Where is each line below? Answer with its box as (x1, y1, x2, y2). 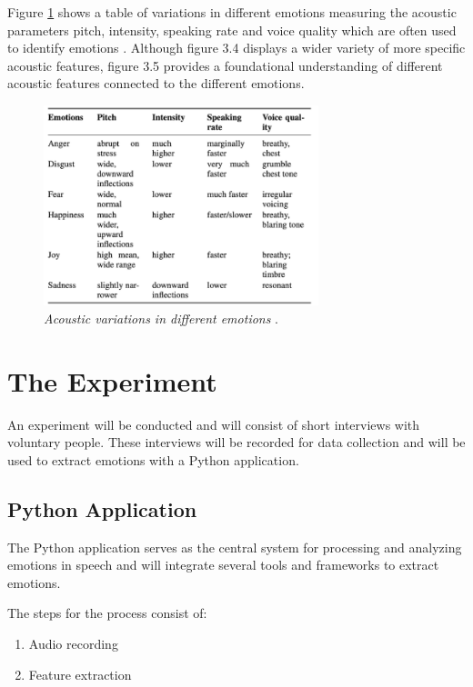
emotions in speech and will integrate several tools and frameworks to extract (7, 555, 439, 574)
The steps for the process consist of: (7, 603, 207, 622)
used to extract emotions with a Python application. (7, 450, 299, 469)
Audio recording (28, 633, 118, 652)
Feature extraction (28, 664, 132, 683)
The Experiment (7, 362, 217, 399)
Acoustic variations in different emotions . (44, 308, 279, 327)
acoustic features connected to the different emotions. (7, 74, 305, 93)
